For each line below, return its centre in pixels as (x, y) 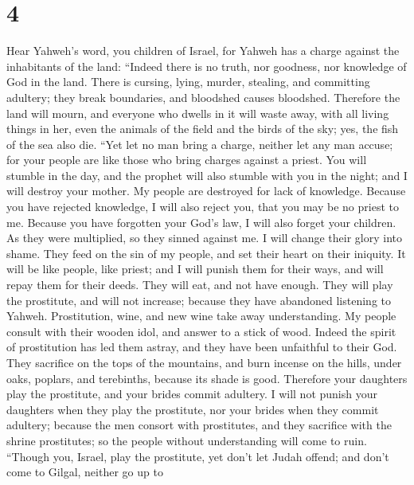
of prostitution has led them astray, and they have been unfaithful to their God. (202, 347)
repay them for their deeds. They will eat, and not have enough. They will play (200, 285)
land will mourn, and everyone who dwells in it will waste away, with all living (198, 113)
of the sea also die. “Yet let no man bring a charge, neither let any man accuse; (200, 144)
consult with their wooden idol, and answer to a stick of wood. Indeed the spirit (201, 331)
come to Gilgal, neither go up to (85, 472)
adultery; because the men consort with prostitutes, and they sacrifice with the (199, 425)
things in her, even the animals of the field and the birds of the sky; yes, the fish (203, 129)
